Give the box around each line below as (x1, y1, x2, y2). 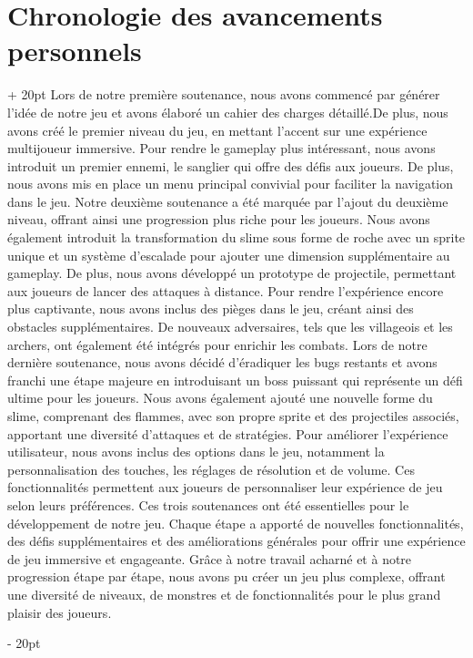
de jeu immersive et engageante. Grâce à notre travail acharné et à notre (7, 549, 412, 568)
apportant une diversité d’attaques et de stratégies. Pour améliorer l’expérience (7, 424, 448, 443)
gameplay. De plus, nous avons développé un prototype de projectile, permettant (7, 263, 457, 283)
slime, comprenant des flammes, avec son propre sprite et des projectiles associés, (7, 406, 459, 425)
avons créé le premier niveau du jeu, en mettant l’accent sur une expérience (7, 120, 428, 139)
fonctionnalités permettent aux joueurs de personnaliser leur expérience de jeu (7, 478, 443, 497)
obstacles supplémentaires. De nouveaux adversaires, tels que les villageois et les (7, 317, 453, 336)
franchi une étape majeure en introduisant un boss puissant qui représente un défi (7, 370, 463, 389)
